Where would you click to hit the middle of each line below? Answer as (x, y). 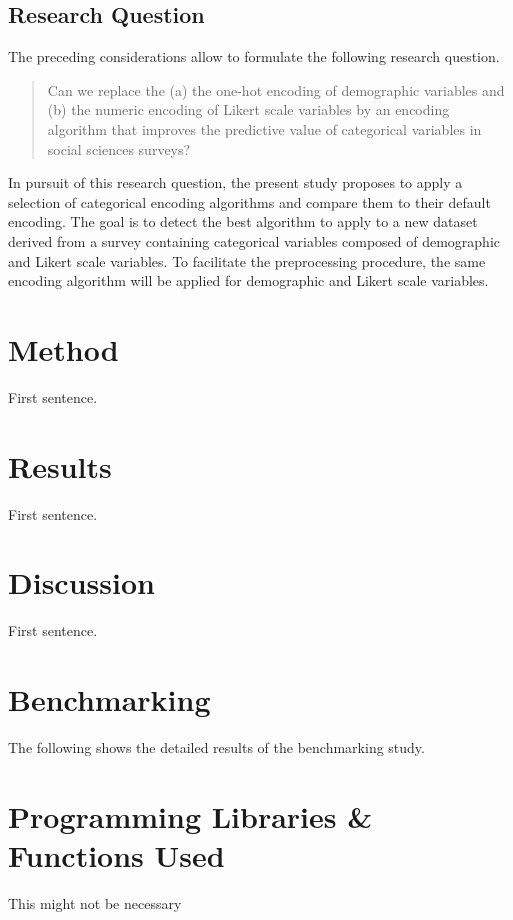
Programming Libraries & (190, 815)
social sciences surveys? (119, 148)
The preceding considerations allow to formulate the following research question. (254, 56)
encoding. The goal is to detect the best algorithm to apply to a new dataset (243, 221)
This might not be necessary (95, 902)
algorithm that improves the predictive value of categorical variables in (264, 128)
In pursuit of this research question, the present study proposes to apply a (235, 182)
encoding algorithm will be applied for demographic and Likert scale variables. (248, 280)
